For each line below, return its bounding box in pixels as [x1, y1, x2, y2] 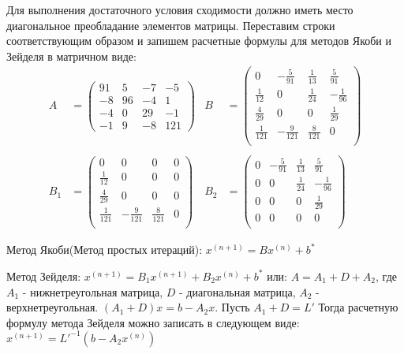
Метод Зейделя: [6, 267, 81, 284]
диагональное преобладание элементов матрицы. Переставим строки [6, 17, 335, 33]
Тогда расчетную [318, 299, 398, 315]
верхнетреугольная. [6, 299, 99, 315]
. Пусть [215, 299, 250, 315]
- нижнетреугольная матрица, [22, 283, 163, 300]
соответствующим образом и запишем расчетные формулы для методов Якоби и [6, 32, 392, 49]
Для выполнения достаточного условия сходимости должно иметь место [6, 2, 353, 17]
